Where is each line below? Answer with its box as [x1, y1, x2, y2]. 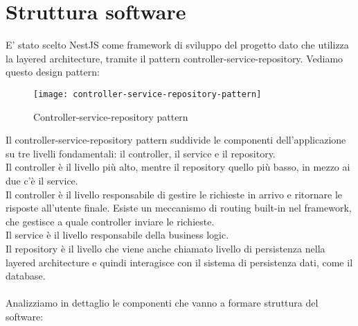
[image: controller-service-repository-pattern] [33, 89, 262, 99]
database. [6, 268, 46, 283]
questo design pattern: [6, 65, 100, 79]
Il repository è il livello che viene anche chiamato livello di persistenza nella [6, 241, 325, 255]
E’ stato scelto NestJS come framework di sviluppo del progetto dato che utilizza [6, 37, 349, 52]
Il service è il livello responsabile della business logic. [6, 228, 229, 242]
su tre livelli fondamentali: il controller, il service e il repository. [6, 146, 276, 160]
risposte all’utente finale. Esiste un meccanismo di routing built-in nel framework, [6, 200, 352, 215]
